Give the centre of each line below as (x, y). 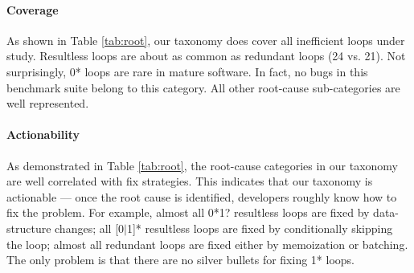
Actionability (43, 134)
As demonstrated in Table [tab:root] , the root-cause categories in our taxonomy (203, 165)
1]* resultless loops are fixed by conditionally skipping (260, 228)
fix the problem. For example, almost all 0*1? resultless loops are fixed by (188, 212)
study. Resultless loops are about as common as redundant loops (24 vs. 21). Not (206, 56)
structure (29, 228)
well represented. (48, 103)
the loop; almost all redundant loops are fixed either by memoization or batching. (207, 244)
